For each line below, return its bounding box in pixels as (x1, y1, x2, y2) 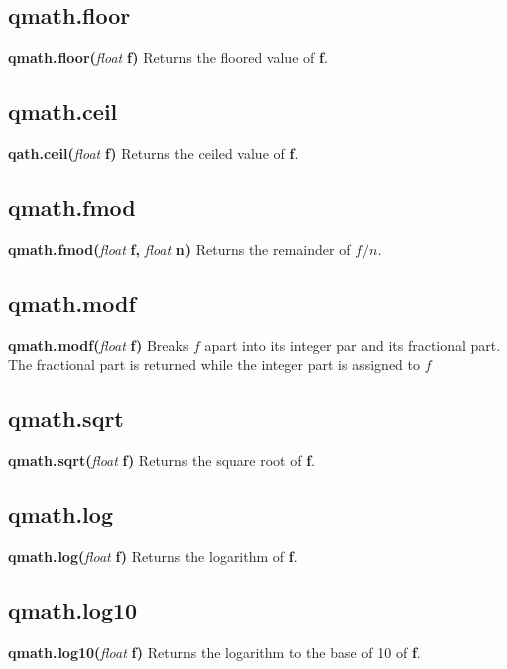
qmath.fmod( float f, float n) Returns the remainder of (8, 238, 351, 259)
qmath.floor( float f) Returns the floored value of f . (8, 47, 328, 68)
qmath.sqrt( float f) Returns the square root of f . (8, 449, 315, 470)
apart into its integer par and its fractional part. (204, 334, 501, 355)
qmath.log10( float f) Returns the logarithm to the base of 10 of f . (8, 641, 421, 662)
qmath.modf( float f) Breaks (8, 334, 189, 355)
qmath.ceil (8, 96, 118, 127)
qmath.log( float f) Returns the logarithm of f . (8, 545, 298, 566)
